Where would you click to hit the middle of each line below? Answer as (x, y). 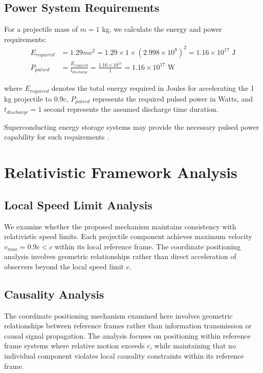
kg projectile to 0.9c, (36, 98)
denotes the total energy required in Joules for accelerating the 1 (153, 88)
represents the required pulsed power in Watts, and (173, 98)
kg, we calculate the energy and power (162, 29)
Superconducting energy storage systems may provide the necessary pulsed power (132, 126)
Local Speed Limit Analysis (78, 204)
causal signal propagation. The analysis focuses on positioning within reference (127, 335)
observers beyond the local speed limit (64, 266)
